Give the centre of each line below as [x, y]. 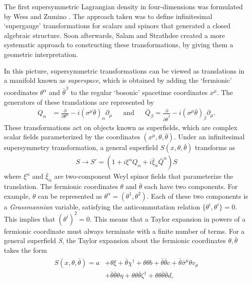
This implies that [30, 218]
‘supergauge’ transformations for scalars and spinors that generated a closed [117, 26]
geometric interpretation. [41, 54]
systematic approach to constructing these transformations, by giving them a [119, 45]
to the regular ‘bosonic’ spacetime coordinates [139, 92]
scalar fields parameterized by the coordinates [72, 137]
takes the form [26, 250]
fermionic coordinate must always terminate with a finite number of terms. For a [124, 231]
